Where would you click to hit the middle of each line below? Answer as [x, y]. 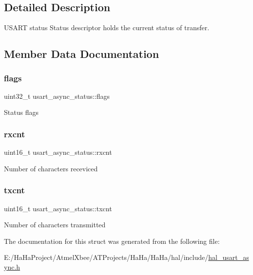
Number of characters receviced [51, 168]
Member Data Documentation [82, 54]
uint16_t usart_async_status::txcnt [58, 208]
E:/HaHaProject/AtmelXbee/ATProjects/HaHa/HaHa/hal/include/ [106, 257]
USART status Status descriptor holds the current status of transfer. [107, 27]
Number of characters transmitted [55, 225]
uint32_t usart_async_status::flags [57, 96]
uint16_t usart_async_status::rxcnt [58, 152]
